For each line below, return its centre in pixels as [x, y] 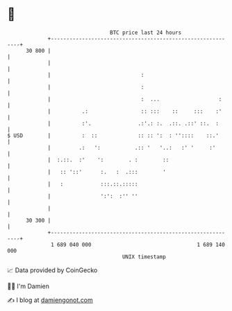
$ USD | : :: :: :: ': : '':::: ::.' [113, 135]
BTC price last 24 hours [146, 33]
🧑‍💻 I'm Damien [28, 286]
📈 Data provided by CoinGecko [52, 270]
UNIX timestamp [144, 257]
